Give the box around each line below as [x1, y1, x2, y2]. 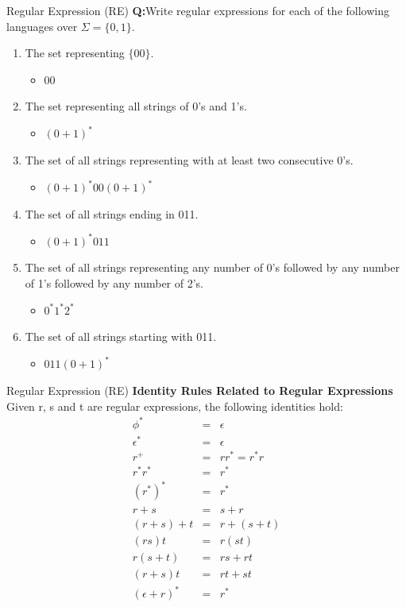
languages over [6, 17, 78, 34]
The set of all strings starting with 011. [25, 328, 217, 345]
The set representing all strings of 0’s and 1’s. [25, 98, 247, 114]
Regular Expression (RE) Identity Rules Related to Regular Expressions [6, 381, 393, 398]
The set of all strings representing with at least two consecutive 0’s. [25, 152, 354, 168]
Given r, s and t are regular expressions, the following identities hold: [6, 397, 343, 414]
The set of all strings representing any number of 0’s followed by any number [25, 259, 400, 276]
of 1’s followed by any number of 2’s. [25, 275, 203, 292]
